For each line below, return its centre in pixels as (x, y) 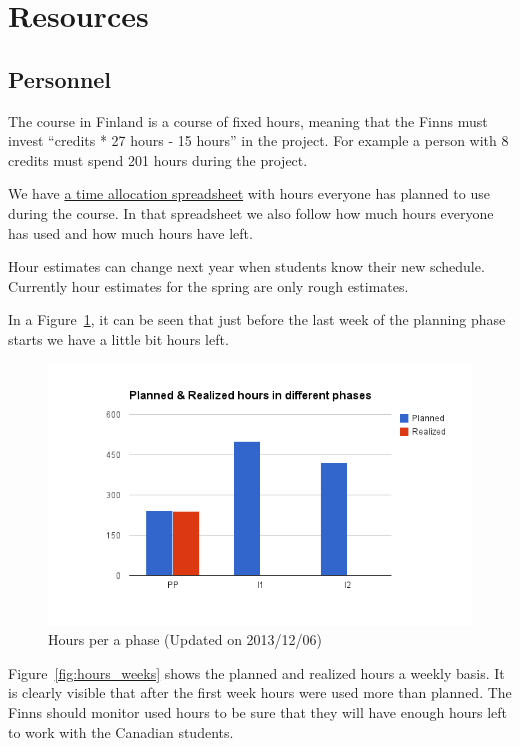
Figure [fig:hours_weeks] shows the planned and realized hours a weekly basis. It (256, 672)
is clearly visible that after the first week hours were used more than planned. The (260, 692)
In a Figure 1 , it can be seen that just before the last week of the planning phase (257, 319)
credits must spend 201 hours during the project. (158, 159)
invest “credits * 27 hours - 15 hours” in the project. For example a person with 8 (258, 140)
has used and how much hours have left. (130, 232)
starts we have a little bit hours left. (118, 338)
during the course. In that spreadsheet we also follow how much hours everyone (251, 212)
